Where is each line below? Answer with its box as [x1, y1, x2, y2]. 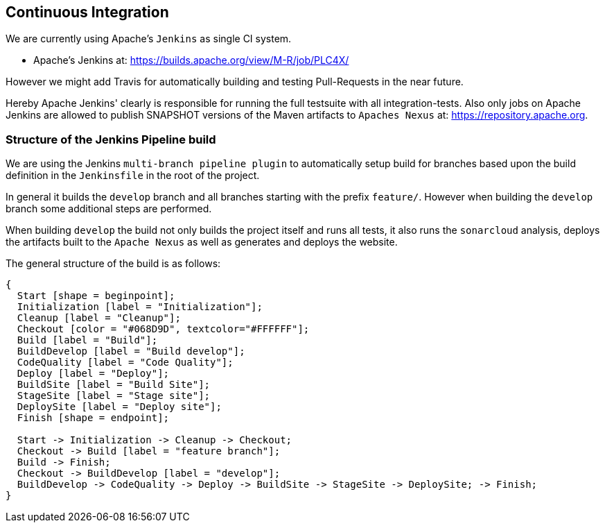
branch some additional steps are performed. [6, 203, 212, 215]
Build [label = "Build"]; [17, 334, 158, 346]
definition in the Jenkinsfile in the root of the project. [6, 169, 260, 182]
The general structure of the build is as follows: [6, 257, 221, 270]
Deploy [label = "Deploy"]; [17, 368, 170, 380]
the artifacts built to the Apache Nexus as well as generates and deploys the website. [6, 236, 398, 248]
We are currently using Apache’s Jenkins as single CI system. [6, 33, 292, 45]
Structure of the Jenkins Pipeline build [6, 132, 216, 146]
